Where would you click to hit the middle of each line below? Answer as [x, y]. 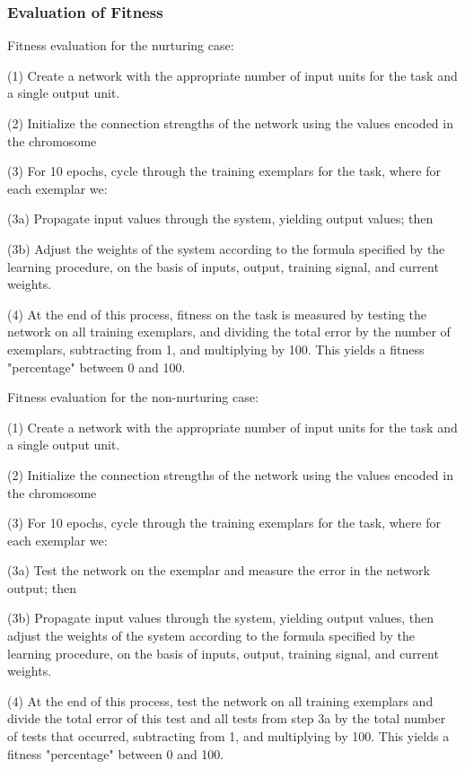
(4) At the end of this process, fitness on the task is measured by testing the [217, 314]
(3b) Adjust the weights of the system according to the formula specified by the [226, 248]
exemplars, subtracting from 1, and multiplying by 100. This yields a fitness [216, 349]
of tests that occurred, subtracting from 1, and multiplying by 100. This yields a [228, 736]
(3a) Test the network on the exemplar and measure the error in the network [219, 570]
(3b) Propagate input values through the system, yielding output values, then [221, 618]
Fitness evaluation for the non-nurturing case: [133, 397]
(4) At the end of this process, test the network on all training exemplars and [220, 700]
